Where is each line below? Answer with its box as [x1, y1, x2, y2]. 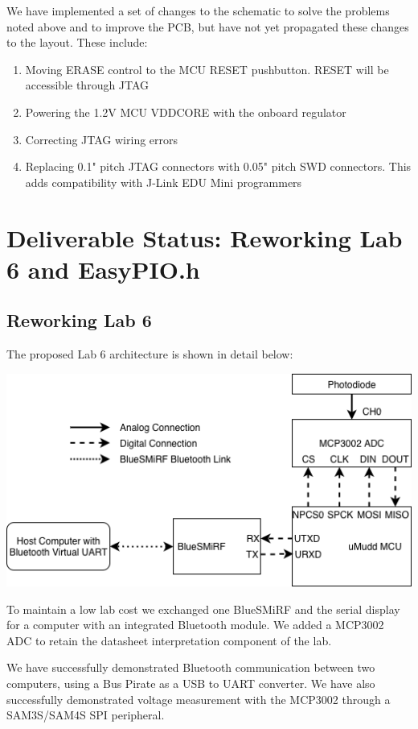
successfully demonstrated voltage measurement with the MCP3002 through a [6, 690, 391, 707]
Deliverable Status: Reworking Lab [6, 221, 403, 254]
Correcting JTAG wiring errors [25, 130, 178, 147]
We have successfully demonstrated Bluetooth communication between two [6, 659, 375, 676]
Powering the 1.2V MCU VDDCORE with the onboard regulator [25, 103, 346, 120]
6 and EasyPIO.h [6, 252, 200, 285]
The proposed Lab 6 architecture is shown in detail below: [6, 346, 293, 362]
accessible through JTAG [25, 77, 150, 93]
